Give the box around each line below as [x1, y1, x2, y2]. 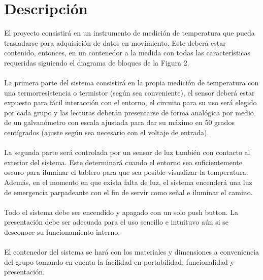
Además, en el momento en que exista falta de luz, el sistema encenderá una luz [4, 177, 252, 188]
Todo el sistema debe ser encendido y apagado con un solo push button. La [4, 206, 239, 217]
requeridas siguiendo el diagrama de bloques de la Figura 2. [4, 57, 189, 68]
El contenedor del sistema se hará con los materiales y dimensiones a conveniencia [4, 246, 259, 257]
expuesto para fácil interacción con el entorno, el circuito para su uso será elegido [4, 97, 257, 108]
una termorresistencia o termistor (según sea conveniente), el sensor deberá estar [4, 87, 255, 98]
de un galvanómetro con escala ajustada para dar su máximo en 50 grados [4, 117, 235, 128]
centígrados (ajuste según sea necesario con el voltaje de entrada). [4, 127, 209, 138]
